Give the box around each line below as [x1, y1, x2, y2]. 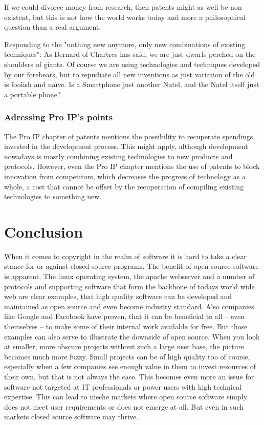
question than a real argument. [4, 22, 101, 32]
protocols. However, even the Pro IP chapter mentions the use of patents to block [4, 161, 260, 172]
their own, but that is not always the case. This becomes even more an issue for [4, 371, 254, 381]
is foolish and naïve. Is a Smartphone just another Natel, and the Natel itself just [4, 79, 259, 90]
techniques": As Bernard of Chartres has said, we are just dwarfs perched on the [4, 49, 256, 59]
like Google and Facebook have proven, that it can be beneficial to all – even [4, 311, 245, 322]
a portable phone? [4, 89, 61, 99]
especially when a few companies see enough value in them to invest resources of [4, 361, 256, 372]
